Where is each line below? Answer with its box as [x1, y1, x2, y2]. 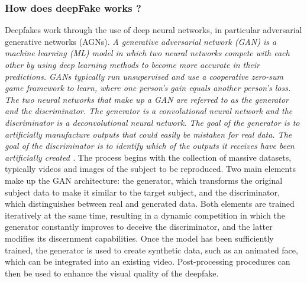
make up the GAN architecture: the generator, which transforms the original [5, 174, 283, 186]
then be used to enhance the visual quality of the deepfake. [5, 266, 219, 279]
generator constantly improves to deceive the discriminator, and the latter [5, 220, 273, 233]
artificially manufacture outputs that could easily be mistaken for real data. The [5, 128, 292, 140]
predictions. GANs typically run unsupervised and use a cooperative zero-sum [5, 70, 283, 82]
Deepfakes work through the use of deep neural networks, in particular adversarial [5, 24, 302, 36]
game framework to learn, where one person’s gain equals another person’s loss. [5, 82, 291, 94]
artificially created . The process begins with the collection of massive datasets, [5, 151, 292, 163]
